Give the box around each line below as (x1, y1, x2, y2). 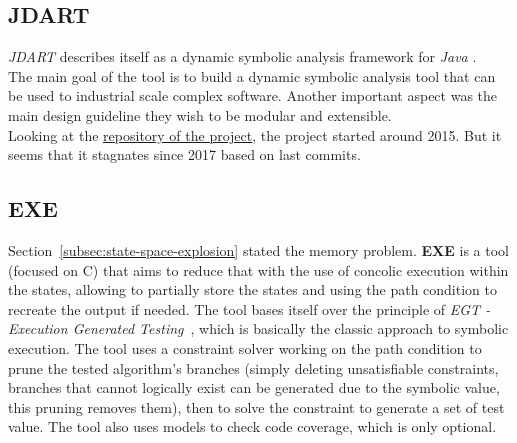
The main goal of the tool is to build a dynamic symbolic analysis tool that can (8, 65, 496, 86)
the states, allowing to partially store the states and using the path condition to (8, 279, 497, 300)
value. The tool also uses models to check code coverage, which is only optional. (8, 416, 497, 437)
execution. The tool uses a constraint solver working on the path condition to (8, 337, 482, 358)
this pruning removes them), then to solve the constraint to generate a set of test (8, 396, 505, 417)
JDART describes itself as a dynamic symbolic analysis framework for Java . (8, 46, 477, 67)
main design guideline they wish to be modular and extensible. (8, 104, 392, 125)
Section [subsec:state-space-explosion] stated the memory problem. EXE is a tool (8, 239, 509, 260)
